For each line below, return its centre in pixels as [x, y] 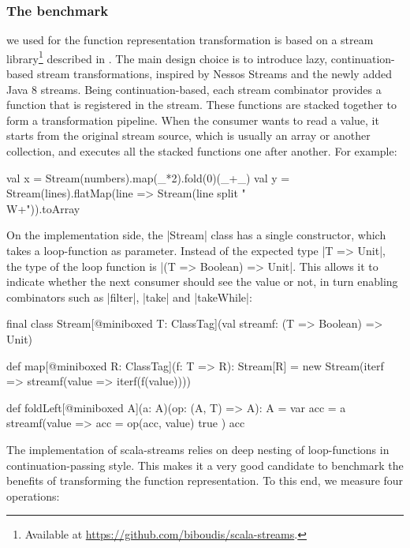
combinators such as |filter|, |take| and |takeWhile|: [129, 297]
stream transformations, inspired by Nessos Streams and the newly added [214, 74]
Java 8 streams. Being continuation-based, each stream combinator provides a [194, 89]
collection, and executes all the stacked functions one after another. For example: [202, 151]
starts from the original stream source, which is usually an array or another [188, 135]
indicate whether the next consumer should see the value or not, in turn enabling [202, 282]
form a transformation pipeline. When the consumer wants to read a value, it [193, 120]
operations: [33, 495]
